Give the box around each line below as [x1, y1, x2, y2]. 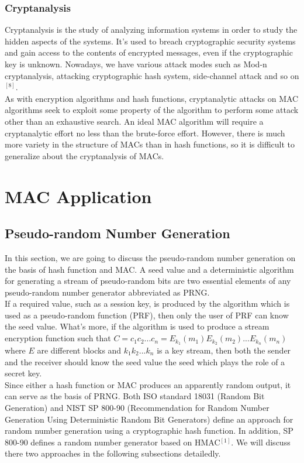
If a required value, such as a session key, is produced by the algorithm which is [5, 297, 290, 310]
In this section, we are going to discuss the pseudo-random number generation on [5, 251, 296, 263]
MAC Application [5, 184, 152, 208]
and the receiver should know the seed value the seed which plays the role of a [5, 355, 285, 368]
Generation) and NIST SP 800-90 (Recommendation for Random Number [5, 401, 270, 413]
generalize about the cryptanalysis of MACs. [5, 149, 164, 162]
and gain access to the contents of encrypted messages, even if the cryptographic [5, 46, 293, 59]
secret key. [5, 367, 42, 379]
